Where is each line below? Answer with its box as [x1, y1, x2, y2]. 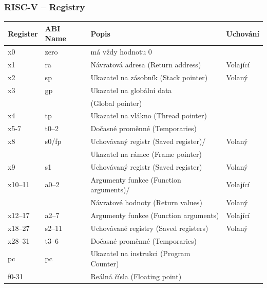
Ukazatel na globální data [90, 84, 172, 95]
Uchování [226, 28, 259, 39]
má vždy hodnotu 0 [90, 46, 152, 57]
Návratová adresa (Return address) [90, 59, 201, 69]
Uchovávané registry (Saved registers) [90, 222, 208, 233]
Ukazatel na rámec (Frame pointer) [90, 148, 202, 159]
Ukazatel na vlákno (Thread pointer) [90, 110, 207, 121]
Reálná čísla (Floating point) [90, 271, 182, 281]
